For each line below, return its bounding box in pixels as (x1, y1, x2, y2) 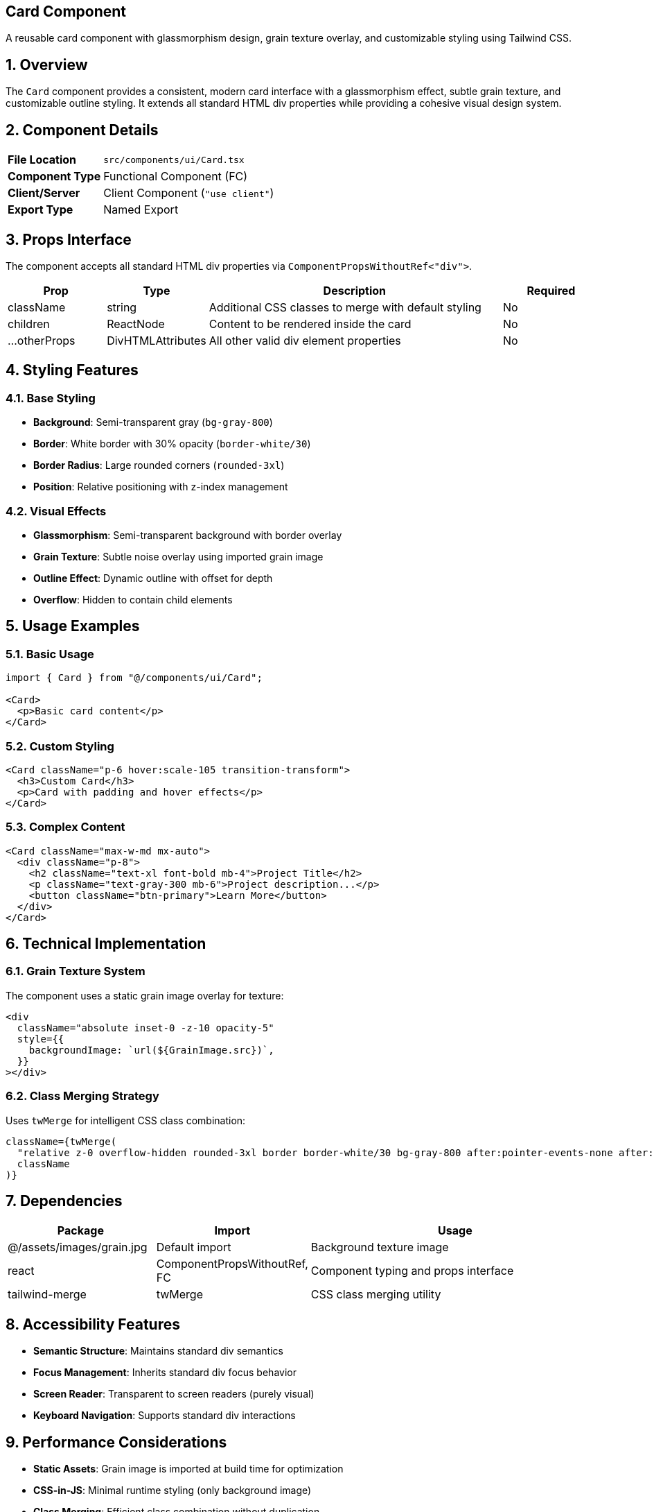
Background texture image (310, 1240, 449, 1255)
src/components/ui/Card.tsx (103, 154, 245, 165)
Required (527, 283, 576, 298)
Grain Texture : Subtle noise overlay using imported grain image (33, 550, 324, 562)
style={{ (17, 1033, 64, 1045)
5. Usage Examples (6, 617, 140, 635)
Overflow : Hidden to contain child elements (33, 593, 233, 605)
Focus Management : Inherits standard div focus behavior (33, 1366, 297, 1379)
